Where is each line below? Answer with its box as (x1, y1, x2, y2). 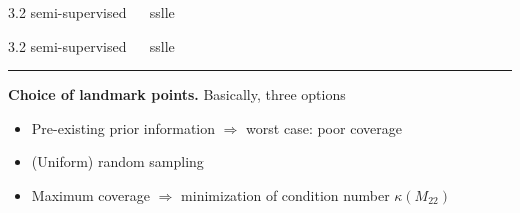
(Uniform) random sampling (31, 151, 204, 172)
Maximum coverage (31, 184, 151, 205)
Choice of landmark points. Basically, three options (8, 84, 346, 105)
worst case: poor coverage (246, 117, 402, 138)
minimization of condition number (181, 184, 390, 205)
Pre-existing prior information (31, 117, 216, 138)
